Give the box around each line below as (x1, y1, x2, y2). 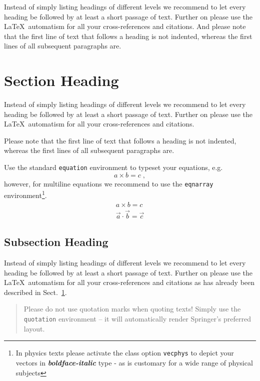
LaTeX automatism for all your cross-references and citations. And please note (4, 21, 246, 31)
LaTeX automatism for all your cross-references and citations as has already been (4, 277, 255, 287)
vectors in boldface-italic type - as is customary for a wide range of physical (15, 357, 253, 367)
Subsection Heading (4, 234, 108, 249)
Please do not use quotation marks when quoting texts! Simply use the (23, 303, 241, 314)
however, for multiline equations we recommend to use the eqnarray (4, 178, 213, 188)
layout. (23, 323, 45, 333)
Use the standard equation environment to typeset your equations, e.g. (4, 162, 223, 172)
